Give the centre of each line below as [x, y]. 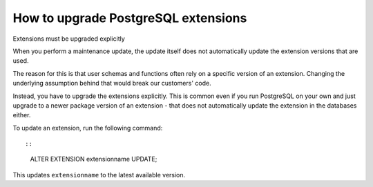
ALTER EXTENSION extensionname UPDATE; [94, 159]
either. [22, 115]
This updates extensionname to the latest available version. [99, 175]
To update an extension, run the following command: [88, 128]
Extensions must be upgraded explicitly [69, 39]
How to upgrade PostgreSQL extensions [130, 18]
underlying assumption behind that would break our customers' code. [112, 83]
